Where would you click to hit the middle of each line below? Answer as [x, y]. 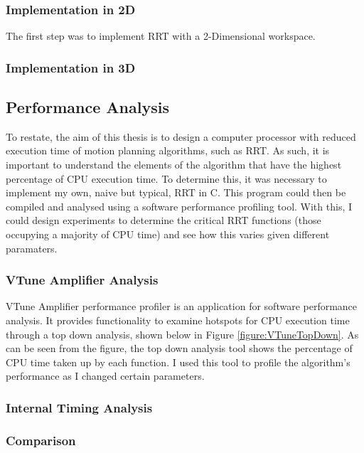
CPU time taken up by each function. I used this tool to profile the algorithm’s [178, 362]
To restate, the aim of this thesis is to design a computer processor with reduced [181, 136]
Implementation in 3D [71, 67]
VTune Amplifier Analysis [82, 280]
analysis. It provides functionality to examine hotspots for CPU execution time [178, 320]
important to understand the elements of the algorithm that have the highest [174, 165]
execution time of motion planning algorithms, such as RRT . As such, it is [168, 150]
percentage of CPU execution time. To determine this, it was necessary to [166, 178]
